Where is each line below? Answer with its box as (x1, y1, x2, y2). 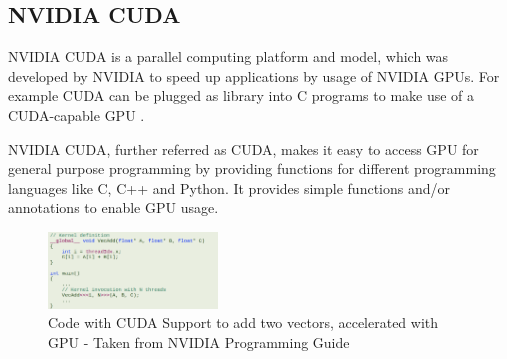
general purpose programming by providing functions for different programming (8, 158, 496, 179)
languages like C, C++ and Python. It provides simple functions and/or (8, 177, 451, 198)
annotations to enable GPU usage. (8, 197, 219, 218)
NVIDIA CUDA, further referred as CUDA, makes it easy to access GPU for (8, 138, 479, 159)
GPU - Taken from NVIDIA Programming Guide (48, 331, 350, 352)
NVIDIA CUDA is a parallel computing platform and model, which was (8, 46, 449, 67)
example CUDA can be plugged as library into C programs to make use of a (8, 85, 475, 106)
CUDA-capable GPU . (8, 104, 145, 125)
